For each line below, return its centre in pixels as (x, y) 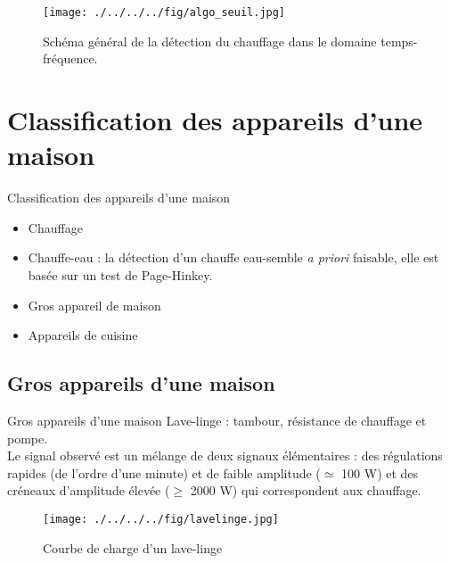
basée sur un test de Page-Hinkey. (120, 274)
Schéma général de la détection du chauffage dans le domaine (210, 41)
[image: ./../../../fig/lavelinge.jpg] (161, 519)
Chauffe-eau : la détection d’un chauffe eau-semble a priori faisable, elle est (233, 257)
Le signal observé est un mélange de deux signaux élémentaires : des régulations (225, 455)
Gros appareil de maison (94, 305)
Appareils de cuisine (83, 335)
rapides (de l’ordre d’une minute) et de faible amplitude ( (164, 472)
